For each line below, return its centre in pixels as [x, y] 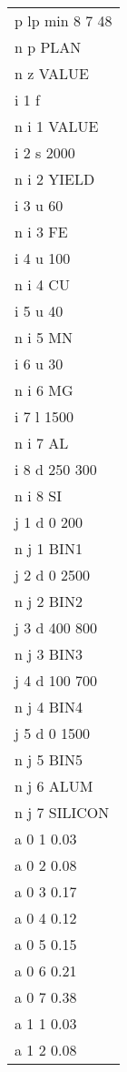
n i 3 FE [41, 231]
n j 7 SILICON [62, 812]
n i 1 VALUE [57, 126]
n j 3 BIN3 [49, 653]
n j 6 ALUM [54, 785]
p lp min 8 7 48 [63, 20]
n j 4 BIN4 [49, 706]
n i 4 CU [42, 284]
